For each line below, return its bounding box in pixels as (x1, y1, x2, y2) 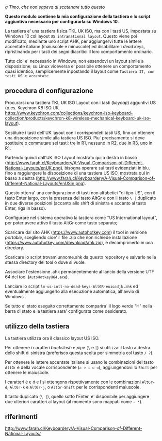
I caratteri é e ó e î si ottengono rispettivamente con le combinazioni (5, 379, 141, 385)
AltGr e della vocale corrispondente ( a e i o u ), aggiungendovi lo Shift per (5, 364, 158, 370)
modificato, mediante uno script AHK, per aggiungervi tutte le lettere (5, 38, 142, 44)
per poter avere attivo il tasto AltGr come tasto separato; (5, 220, 118, 225)
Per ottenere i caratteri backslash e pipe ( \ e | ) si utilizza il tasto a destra (5, 344, 150, 350)
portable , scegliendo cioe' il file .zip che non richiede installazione (5, 234, 137, 240)
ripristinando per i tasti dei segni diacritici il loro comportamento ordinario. (5, 49, 153, 54)
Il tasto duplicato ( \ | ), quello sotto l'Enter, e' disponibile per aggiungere (5, 393, 149, 399)
